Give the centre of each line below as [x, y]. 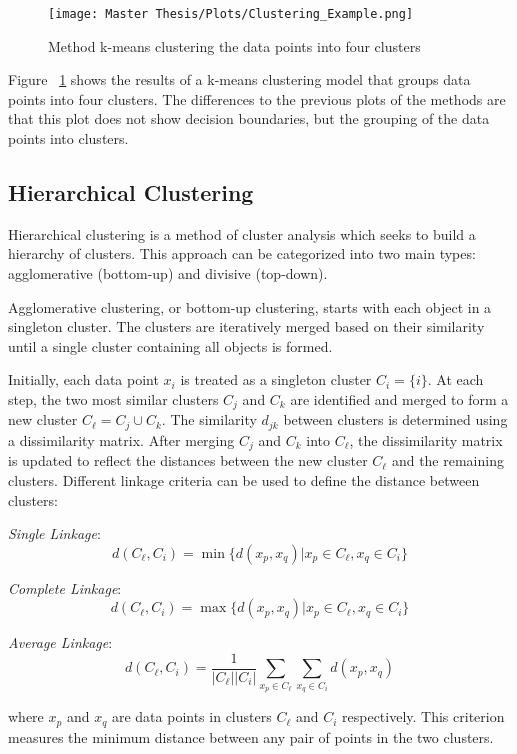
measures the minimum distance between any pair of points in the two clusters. [251, 736]
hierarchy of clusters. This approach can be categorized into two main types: [242, 253]
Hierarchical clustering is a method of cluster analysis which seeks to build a [242, 233]
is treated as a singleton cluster [276, 379]
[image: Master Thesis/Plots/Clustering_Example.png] [231, 14]
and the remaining [447, 460]
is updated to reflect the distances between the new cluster [188, 460]
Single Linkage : [54, 533]
